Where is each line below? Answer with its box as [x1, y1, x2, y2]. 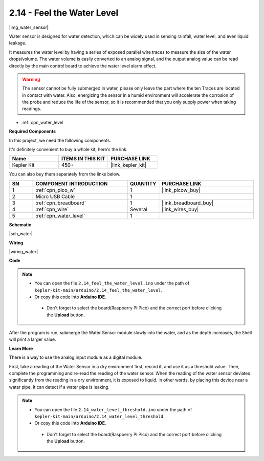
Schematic [9, 221, 32, 227]
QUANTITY [130, 180, 156, 187]
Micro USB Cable [35, 193, 75, 200]
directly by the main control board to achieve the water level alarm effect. [9, 63, 156, 68]
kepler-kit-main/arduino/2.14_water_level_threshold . [34, 414, 165, 419]
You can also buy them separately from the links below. [9, 171, 121, 177]
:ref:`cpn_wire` [35, 206, 69, 213]
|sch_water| [9, 231, 33, 237]
